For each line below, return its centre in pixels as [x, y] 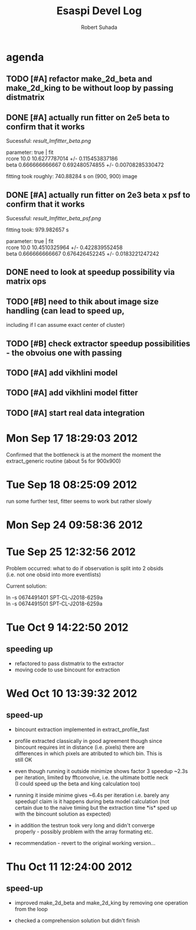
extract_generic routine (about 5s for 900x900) [63, 461]
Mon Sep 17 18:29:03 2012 [72, 438]
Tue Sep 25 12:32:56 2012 [71, 551]
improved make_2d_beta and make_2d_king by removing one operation [101, 903]
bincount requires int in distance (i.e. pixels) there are [79, 747]
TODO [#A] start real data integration [76, 413]
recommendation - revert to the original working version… [85, 843]
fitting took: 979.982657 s [37, 230]
